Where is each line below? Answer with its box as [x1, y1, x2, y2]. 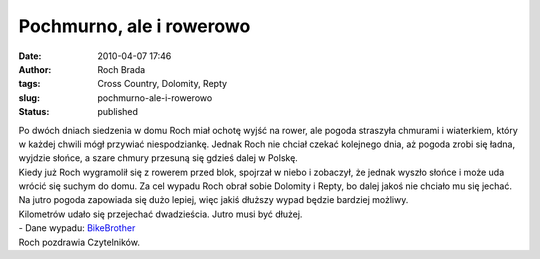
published [97, 106, 139, 118]
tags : [18, 78, 41, 90]
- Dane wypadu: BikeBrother [18, 222, 136, 234]
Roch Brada [97, 63, 146, 75]
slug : [18, 91, 40, 104]
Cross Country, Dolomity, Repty [97, 78, 228, 90]
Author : [18, 63, 52, 75]
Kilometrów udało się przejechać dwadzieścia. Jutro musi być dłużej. [18, 208, 303, 220]
